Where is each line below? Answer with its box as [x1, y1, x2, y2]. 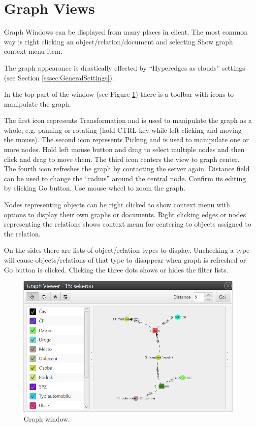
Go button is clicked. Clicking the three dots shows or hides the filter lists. [4, 264, 228, 274]
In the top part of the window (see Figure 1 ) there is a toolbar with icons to [4, 89, 234, 99]
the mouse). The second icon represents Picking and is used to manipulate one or [4, 134, 249, 145]
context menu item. [4, 46, 63, 56]
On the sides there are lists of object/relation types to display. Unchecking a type [4, 245, 250, 255]
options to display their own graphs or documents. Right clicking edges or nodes [4, 209, 246, 219]
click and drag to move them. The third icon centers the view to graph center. [4, 154, 240, 164]
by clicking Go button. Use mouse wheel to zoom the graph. [4, 183, 186, 193]
